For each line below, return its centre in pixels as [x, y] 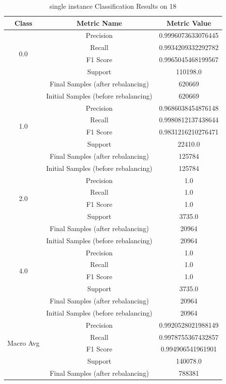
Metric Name [99, 23]
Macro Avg [23, 342]
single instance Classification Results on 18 [113, 6]
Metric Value [189, 23]
